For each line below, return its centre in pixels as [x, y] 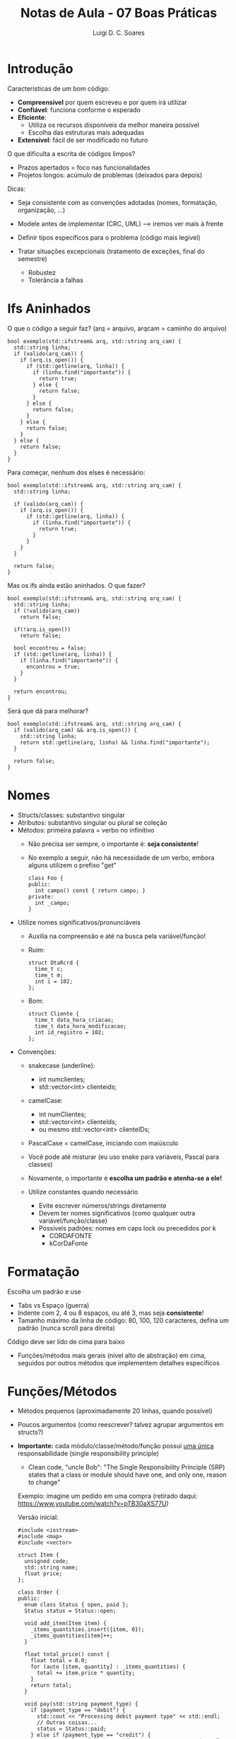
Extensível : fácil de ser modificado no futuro [83, 140]
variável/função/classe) [73, 1221]
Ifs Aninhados [49, 308]
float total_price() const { [67, 1655]
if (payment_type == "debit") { [78, 1711]
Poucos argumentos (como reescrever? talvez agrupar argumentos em [120, 1425]
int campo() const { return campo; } [90, 890]
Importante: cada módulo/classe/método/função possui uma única [116, 1446]
